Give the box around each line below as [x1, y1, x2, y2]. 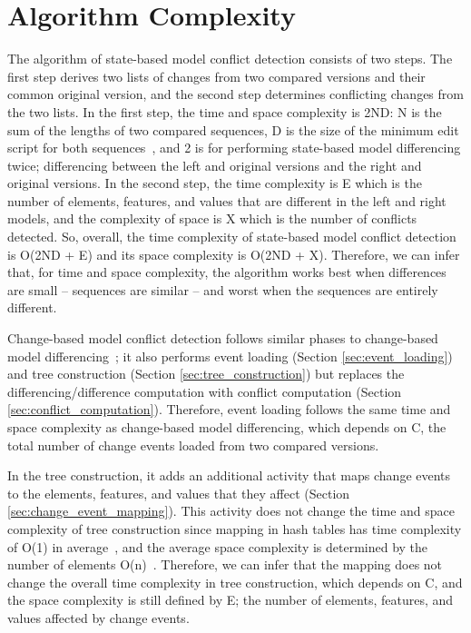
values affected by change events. [7, 608, 190, 627]
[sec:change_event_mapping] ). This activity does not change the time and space [7, 501, 456, 520]
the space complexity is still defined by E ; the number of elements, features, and [7, 590, 454, 609]
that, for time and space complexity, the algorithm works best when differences [7, 262, 446, 282]
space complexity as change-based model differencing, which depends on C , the [7, 418, 446, 436]
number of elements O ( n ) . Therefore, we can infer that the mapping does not [7, 555, 443, 574]
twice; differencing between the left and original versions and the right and [7, 155, 422, 174]
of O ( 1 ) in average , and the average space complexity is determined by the [7, 537, 428, 556]
